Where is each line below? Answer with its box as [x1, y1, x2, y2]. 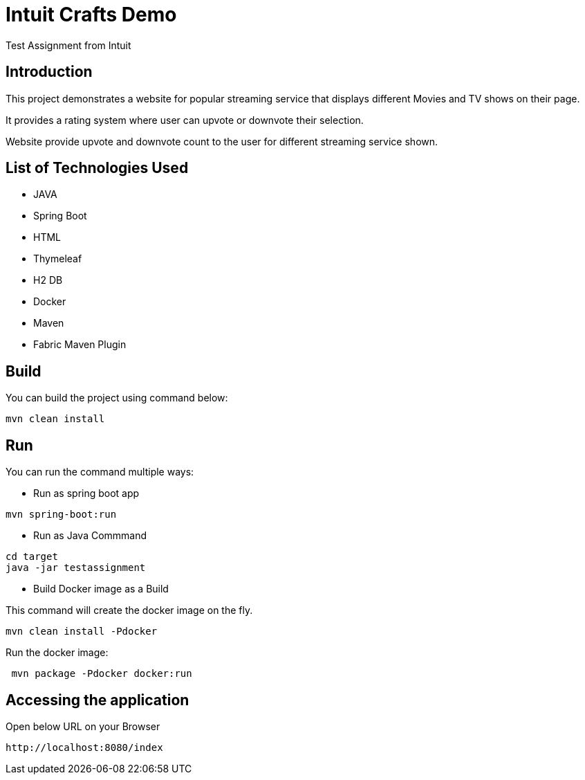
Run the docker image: [6, 646, 109, 659]
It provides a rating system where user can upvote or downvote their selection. [6, 114, 364, 126]
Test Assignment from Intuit [6, 39, 131, 51]
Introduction [6, 63, 93, 81]
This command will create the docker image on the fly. [6, 604, 253, 617]
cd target [6, 551, 58, 563]
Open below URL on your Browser [6, 720, 160, 732]
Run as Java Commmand [33, 529, 147, 542]
